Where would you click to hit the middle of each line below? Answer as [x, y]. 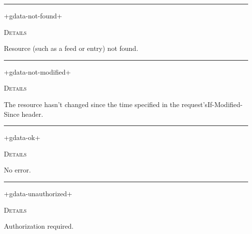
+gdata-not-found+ [33, 16]
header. [32, 114]
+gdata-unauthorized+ [38, 193]
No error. [17, 170]
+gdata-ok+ [22, 137]
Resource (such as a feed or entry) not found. [71, 48]
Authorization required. [39, 226]
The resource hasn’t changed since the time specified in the [92, 104]
